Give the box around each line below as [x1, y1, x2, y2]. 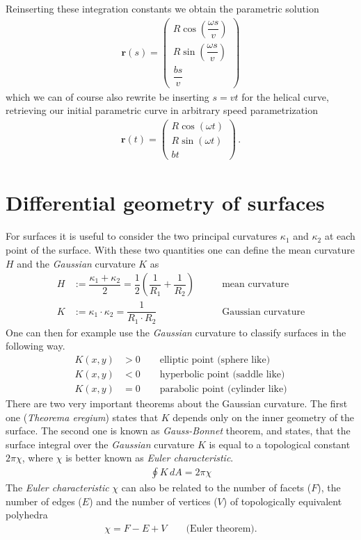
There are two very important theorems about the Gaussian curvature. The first [6, 395, 348, 410]
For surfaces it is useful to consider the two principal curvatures [6, 229, 278, 243]
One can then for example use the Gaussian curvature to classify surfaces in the [6, 325, 346, 339]
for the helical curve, [241, 89, 329, 104]
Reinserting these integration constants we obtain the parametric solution [6, 1, 319, 15]
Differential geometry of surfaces [6, 188, 325, 217]
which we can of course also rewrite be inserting [6, 89, 209, 104]
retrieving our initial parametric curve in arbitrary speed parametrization [6, 103, 318, 117]
